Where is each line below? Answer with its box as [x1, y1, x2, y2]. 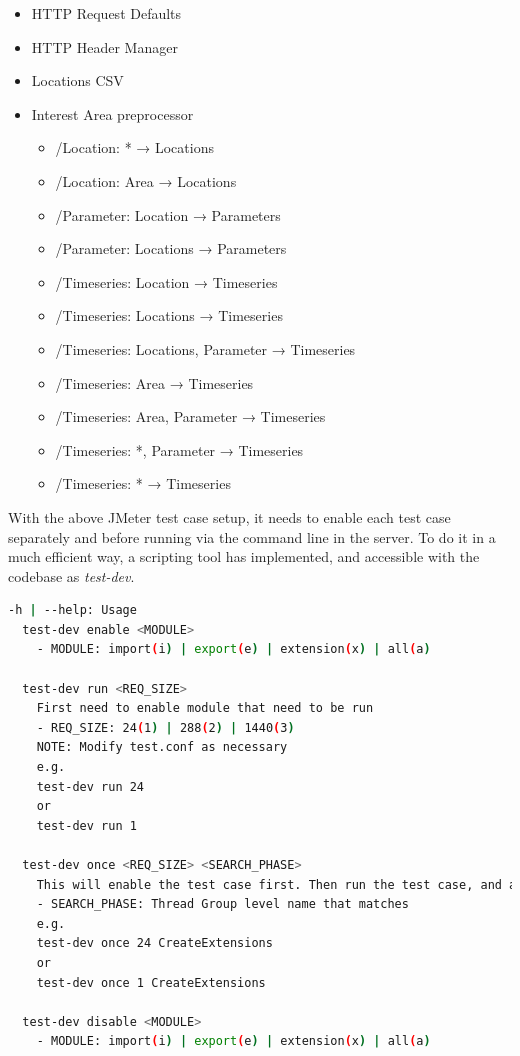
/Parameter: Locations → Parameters [55, 238, 287, 259]
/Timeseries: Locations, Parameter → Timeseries [55, 338, 356, 359]
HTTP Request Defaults [31, 3, 182, 23]
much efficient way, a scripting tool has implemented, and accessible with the [8, 546, 480, 567]
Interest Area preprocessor [31, 103, 194, 124]
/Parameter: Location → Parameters [55, 204, 281, 225]
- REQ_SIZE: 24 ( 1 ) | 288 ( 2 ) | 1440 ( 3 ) [36, 720, 295, 735]
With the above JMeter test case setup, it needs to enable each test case [8, 506, 451, 527]
